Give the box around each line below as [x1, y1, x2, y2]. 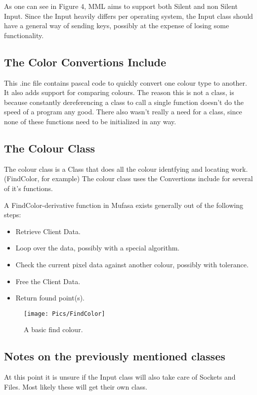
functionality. [4, 30, 44, 40]
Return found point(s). [15, 293, 85, 303]
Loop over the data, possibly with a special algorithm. [15, 243, 180, 253]
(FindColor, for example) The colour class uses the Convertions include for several [4, 173, 253, 184]
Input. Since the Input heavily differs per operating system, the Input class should [4, 10, 253, 21]
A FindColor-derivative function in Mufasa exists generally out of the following [4, 199, 243, 210]
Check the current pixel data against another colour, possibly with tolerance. [15, 259, 249, 269]
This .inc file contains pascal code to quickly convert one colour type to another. [4, 77, 247, 88]
